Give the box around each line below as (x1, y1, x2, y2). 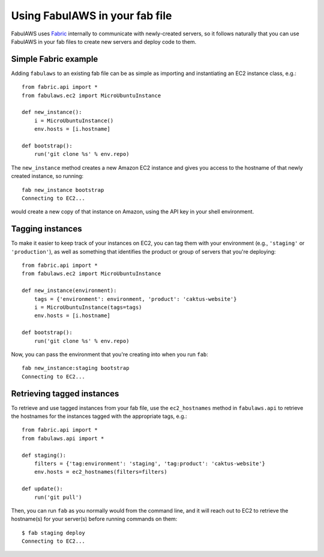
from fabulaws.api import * (22, 435, 104, 442)
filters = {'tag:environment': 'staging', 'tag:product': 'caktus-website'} (34, 460, 266, 467)
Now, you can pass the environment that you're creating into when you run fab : (11, 351, 208, 358)
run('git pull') (34, 493, 82, 501)
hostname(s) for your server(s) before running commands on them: (11, 516, 178, 523)
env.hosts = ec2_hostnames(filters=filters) (34, 468, 167, 475)
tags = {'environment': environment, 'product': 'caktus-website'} (34, 296, 237, 302)
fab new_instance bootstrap (22, 186, 104, 193)
